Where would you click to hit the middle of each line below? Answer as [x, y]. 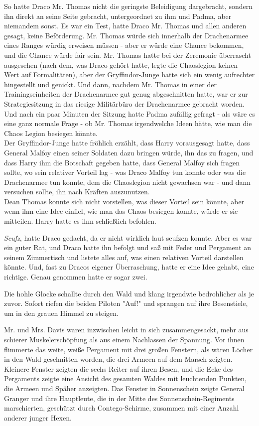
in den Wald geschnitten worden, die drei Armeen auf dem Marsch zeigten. [118, 359]
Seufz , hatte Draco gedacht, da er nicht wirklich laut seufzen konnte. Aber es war [128, 237]
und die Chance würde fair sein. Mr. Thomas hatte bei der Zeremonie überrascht [128, 55]
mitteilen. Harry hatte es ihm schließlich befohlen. [80, 221]
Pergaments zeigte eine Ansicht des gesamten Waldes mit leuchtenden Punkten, [126, 378]
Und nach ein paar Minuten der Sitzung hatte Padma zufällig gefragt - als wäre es [129, 113]
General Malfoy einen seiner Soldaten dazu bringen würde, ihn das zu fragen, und [129, 152]
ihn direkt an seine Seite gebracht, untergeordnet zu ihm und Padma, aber [118, 16]
